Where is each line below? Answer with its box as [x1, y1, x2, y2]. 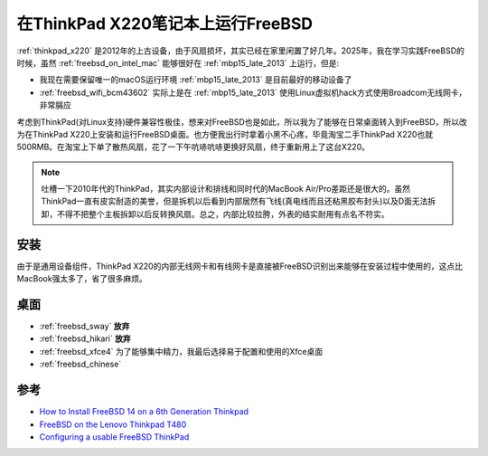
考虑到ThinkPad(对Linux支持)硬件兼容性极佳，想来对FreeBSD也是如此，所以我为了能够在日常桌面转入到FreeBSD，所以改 [16, 116, 467, 127]
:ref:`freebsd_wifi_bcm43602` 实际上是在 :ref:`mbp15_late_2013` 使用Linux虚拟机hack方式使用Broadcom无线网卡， [39, 87, 467, 98]
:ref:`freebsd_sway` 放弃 [39, 321, 130, 332]
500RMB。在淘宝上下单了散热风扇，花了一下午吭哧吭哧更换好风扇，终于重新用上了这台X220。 [16, 141, 371, 153]
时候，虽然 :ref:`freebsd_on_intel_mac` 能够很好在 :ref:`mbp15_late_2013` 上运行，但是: [16, 57, 340, 68]
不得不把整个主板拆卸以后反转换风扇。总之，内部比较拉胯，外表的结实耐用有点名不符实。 [56, 208, 389, 219]
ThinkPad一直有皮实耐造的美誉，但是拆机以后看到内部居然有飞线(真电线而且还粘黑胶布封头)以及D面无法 [41, 195, 428, 207]
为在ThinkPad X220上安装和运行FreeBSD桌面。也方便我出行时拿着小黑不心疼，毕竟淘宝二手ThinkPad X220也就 [16, 128, 434, 139]
